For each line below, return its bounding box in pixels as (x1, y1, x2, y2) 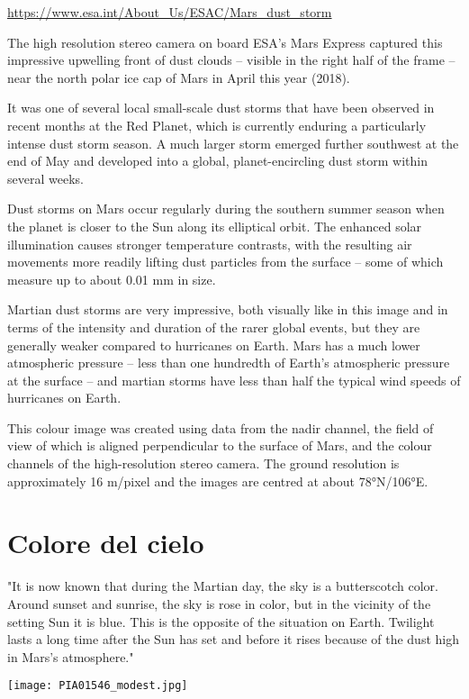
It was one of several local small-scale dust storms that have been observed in (7, 98, 435, 117)
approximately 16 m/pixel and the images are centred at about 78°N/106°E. (7, 471, 428, 490)
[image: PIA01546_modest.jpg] (7, 679, 188, 693)
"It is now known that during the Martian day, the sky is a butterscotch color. (7, 576, 438, 595)
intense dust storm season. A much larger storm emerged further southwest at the (7, 133, 459, 152)
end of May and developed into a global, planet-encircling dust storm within (7, 151, 428, 170)
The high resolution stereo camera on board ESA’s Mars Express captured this (7, 32, 443, 51)
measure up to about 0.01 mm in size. (7, 269, 216, 288)
